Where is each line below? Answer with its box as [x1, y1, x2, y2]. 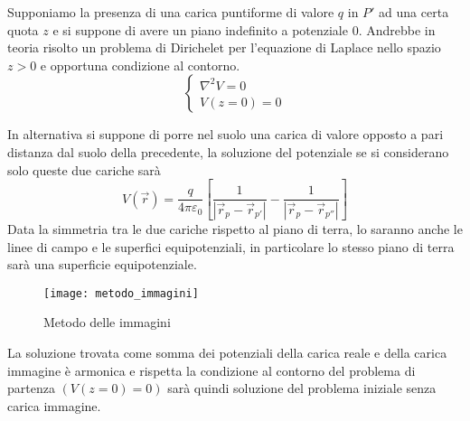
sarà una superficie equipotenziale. [7, 255, 197, 274]
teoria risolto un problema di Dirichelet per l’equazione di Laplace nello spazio [7, 38, 441, 57]
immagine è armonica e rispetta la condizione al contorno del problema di [7, 360, 416, 379]
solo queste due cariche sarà [7, 160, 161, 179]
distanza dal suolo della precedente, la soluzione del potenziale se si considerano [7, 142, 449, 161]
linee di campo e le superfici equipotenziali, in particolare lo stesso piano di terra [7, 237, 455, 256]
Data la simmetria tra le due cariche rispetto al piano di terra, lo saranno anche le [7, 220, 463, 239]
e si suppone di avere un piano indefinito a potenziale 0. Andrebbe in [52, 20, 436, 39]
